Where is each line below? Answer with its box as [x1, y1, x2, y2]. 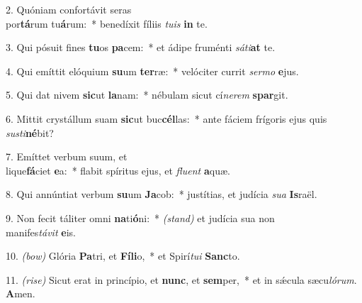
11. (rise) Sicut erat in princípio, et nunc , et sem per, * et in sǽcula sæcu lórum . [6, 272, 357, 287]
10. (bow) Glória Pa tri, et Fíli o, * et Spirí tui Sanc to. [6, 248, 240, 263]
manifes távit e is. [6, 224, 76, 239]
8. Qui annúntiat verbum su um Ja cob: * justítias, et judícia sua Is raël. [6, 187, 317, 202]
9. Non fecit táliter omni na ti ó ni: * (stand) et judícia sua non [6, 210, 275, 225]
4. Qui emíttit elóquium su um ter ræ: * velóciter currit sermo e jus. [6, 63, 299, 78]
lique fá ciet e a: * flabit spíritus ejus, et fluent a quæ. [6, 162, 230, 177]
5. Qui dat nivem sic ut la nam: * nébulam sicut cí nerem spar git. [6, 87, 288, 102]
